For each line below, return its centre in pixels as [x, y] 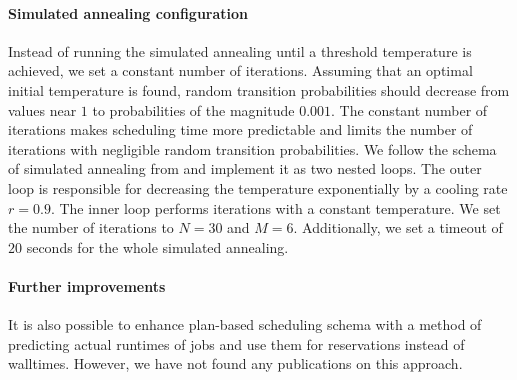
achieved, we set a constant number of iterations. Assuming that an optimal [240, 70]
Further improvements [87, 285]
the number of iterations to [91, 227]
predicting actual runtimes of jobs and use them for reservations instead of [236, 343]
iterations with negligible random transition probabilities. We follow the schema [252, 148]
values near [42, 109]
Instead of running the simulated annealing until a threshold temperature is [240, 50]
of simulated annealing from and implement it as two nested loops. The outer [245, 168]
